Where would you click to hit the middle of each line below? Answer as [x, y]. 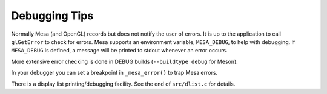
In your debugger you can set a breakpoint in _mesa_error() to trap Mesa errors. [114, 73]
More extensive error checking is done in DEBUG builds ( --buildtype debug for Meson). [125, 61]
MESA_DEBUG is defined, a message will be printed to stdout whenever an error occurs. [119, 51]
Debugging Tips [52, 16]
